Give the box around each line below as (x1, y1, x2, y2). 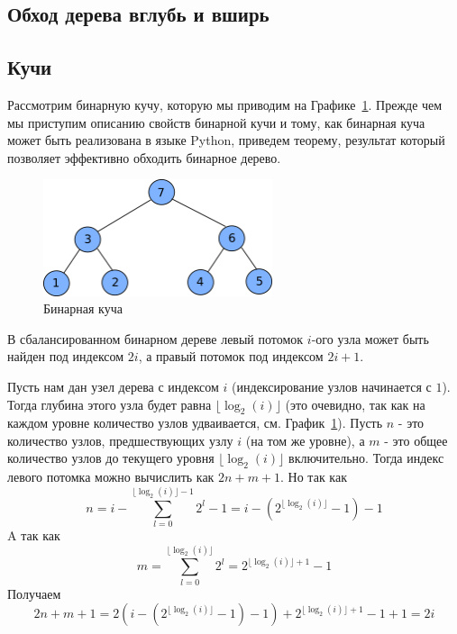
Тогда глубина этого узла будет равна (7, 394, 212, 413)
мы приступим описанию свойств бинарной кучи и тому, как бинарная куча (7, 113, 425, 131)
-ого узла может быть (311, 329, 429, 348)
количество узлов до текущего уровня (7, 448, 215, 467)
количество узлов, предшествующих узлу (7, 430, 233, 449)
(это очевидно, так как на (285, 394, 425, 413)
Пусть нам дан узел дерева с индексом (7, 376, 219, 395)
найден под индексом (7, 347, 124, 366)
